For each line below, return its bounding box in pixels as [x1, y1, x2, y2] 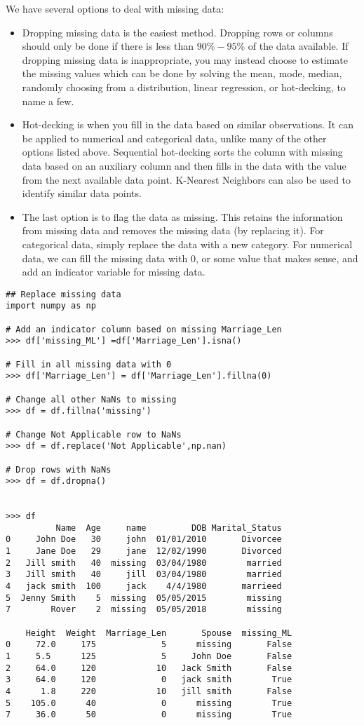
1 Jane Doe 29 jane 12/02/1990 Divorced [6, 546, 282, 557]
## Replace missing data [6, 289, 121, 299]
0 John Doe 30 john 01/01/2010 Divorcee [6, 534, 282, 545]
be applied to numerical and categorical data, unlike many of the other [22, 130, 327, 145]
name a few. [22, 93, 74, 108]
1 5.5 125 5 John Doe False [6, 651, 292, 662]
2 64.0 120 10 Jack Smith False [6, 663, 292, 673]
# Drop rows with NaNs [6, 464, 112, 475]
